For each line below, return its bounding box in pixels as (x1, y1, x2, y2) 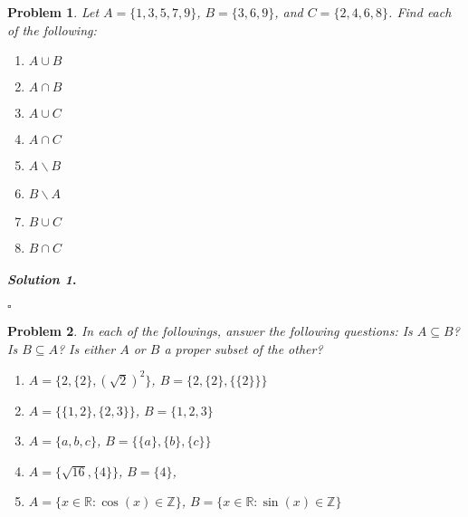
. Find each (388, 3, 452, 21)
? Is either (57, 339, 116, 358)
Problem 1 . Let (7, 3, 100, 21)
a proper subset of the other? (164, 339, 323, 358)
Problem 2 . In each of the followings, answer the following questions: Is (7, 321, 413, 340)
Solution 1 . (7, 269, 77, 288)
